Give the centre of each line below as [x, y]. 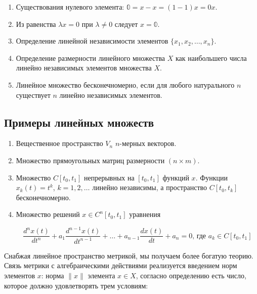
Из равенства [36, 24]
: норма [53, 275]
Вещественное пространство [59, 143]
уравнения [145, 214]
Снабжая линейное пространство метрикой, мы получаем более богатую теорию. [129, 255]
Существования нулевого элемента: [70, 7]
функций [176, 177]
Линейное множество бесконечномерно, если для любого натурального [125, 84]
